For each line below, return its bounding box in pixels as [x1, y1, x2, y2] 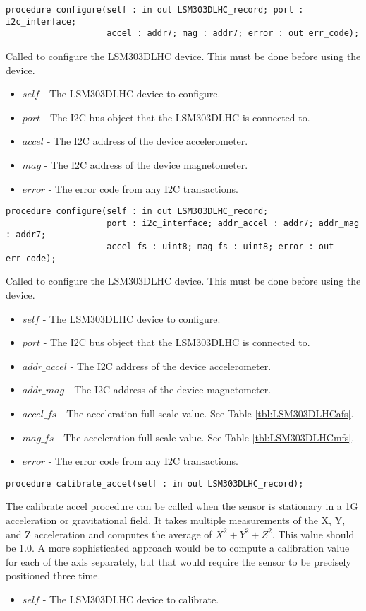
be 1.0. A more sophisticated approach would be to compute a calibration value [6, 540, 350, 555]
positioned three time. [6, 568, 101, 583]
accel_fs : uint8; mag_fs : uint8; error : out [106, 242, 334, 252]
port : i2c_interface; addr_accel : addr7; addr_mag [106, 218, 360, 228]
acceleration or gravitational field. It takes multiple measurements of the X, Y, [6, 513, 346, 527]
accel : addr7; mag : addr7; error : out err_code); [106, 28, 360, 39]
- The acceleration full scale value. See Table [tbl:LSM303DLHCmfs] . [56, 429, 355, 444]
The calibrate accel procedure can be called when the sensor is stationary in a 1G [6, 499, 358, 514]
